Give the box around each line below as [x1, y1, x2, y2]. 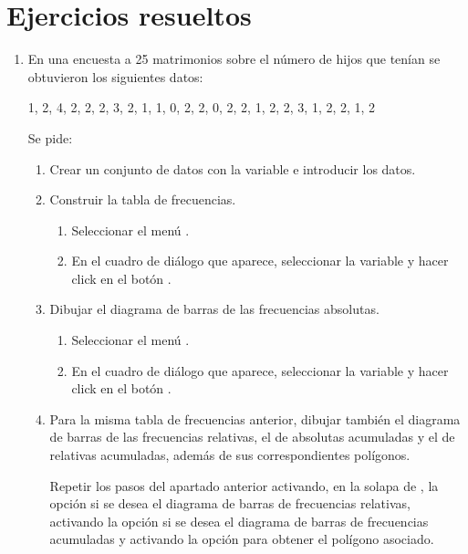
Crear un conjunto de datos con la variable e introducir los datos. [49, 159, 416, 178]
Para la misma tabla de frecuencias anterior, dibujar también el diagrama [49, 409, 461, 428]
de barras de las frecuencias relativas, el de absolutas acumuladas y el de [49, 427, 455, 446]
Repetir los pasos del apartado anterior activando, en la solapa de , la [49, 476, 439, 495]
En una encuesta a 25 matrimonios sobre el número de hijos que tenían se [27, 49, 441, 68]
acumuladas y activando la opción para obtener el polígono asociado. [49, 529, 434, 549]
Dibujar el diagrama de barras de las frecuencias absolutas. [49, 299, 380, 319]
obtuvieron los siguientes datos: [27, 67, 203, 86]
